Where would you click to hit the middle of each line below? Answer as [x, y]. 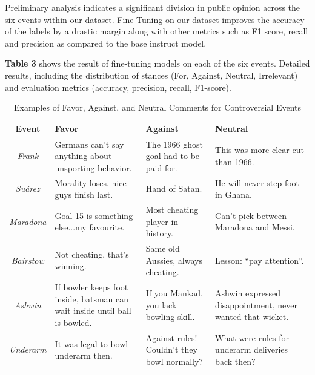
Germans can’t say [89, 144]
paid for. [161, 167]
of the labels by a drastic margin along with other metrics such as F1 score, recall [157, 31]
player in [162, 221]
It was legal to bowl [91, 343]
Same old [163, 248]
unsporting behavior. [93, 167]
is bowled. [73, 322]
